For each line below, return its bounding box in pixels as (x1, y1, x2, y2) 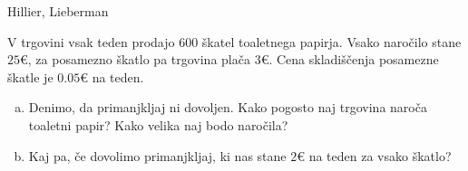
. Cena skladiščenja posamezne (268, 50, 439, 69)
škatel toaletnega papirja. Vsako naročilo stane (201, 32, 462, 51)
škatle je (7, 67, 54, 86)
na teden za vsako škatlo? (308, 146, 452, 165)
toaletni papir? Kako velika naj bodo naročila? (28, 115, 288, 134)
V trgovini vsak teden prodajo (7, 32, 175, 51)
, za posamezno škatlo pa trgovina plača (27, 50, 250, 69)
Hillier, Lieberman (7, 2, 109, 20)
